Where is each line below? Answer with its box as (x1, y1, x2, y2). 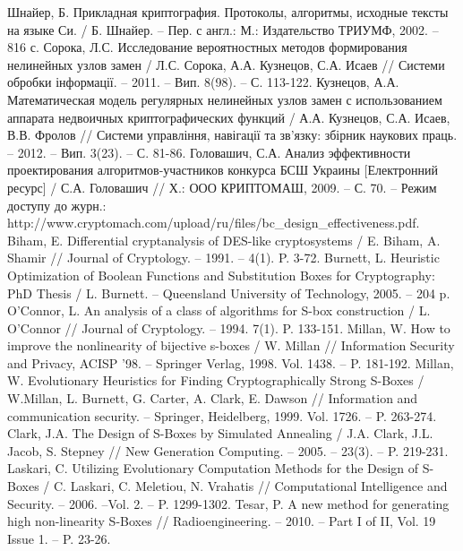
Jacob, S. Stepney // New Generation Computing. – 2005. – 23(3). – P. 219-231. (7, 441, 449, 460)
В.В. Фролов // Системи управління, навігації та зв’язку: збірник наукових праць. (7, 125, 458, 144)
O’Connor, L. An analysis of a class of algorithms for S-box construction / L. (7, 301, 431, 320)
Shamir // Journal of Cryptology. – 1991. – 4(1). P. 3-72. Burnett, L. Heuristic (7, 248, 440, 267)
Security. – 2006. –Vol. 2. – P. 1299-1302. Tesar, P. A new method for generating (7, 494, 450, 512)
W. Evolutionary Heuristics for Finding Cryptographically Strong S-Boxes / (7, 371, 424, 390)
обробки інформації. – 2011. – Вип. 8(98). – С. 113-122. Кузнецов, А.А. (7, 73, 399, 91)
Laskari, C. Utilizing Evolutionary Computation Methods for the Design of (7, 459, 419, 478)
